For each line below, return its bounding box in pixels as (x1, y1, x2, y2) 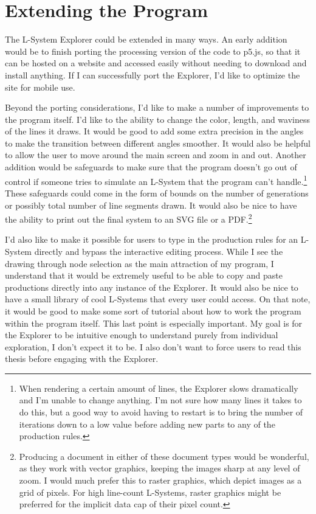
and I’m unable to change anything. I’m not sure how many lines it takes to (19, 394, 302, 406)
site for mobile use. (5, 80, 75, 93)
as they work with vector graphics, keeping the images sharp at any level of (19, 462, 300, 474)
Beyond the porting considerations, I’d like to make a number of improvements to (5, 101, 309, 114)
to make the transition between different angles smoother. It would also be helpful (5, 136, 311, 149)
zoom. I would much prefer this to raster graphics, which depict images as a (19, 474, 302, 487)
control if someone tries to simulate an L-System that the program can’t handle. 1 (5, 173, 307, 187)
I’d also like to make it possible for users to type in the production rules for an (5, 233, 298, 246)
